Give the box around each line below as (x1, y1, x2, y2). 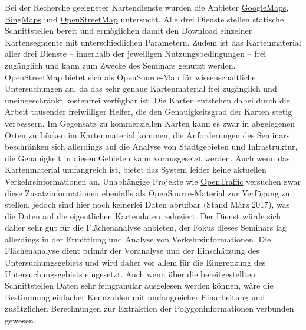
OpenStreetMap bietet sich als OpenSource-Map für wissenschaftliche (5, 70, 256, 83)
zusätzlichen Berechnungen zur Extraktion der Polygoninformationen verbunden (5, 302, 294, 315)
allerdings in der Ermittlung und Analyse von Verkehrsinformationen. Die (5, 232, 271, 245)
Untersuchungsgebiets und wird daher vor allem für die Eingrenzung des (5, 256, 266, 268)
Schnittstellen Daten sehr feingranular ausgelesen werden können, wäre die (5, 279, 274, 292)
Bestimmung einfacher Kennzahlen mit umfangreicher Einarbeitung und (5, 290, 265, 303)
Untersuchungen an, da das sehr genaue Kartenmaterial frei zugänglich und (5, 82, 277, 95)
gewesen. (5, 314, 36, 326)
